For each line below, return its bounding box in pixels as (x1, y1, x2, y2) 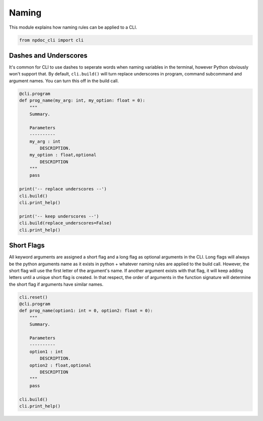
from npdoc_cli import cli (19, 37, 84, 43)
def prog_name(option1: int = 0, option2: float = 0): (19, 308, 153, 313)
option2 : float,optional (29, 363, 92, 368)
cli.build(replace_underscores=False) (19, 220, 112, 226)
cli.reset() (19, 294, 48, 300)
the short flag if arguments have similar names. (9, 281, 104, 287)
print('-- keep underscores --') (19, 213, 99, 219)
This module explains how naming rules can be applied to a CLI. (9, 24, 137, 30)
